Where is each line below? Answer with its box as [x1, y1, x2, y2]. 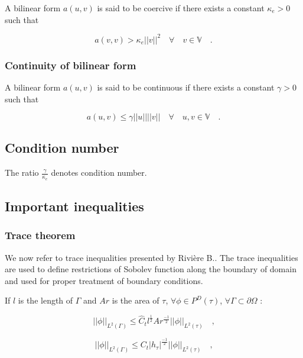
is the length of [18, 294, 73, 307]
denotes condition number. [51, 166, 147, 179]
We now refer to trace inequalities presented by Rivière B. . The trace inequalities [5, 251, 298, 263]
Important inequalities [5, 196, 144, 215]
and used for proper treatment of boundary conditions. [5, 274, 203, 286]
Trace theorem [5, 228, 76, 243]
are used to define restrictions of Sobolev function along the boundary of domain [5, 263, 297, 275]
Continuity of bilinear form [5, 57, 136, 72]
